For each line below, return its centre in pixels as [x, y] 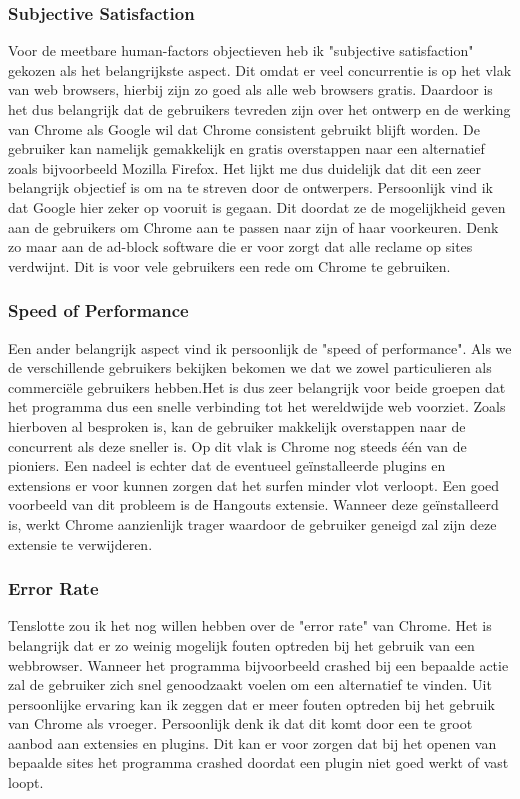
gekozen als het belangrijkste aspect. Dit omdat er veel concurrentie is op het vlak [260, 69]
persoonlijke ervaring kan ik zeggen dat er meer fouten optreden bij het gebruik [251, 703]
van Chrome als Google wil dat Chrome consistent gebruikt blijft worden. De [244, 128]
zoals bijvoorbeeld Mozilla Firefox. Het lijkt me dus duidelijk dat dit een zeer [244, 167]
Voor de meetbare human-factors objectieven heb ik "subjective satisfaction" [241, 50]
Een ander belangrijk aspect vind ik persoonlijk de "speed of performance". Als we [260, 347]
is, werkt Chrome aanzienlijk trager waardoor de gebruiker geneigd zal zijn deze [252, 523]
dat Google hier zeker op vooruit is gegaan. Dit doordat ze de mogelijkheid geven [257, 206]
